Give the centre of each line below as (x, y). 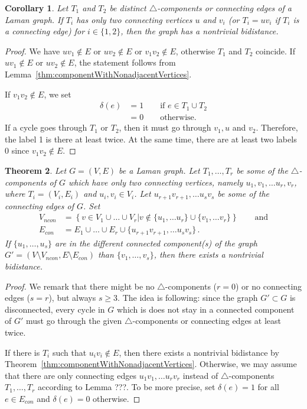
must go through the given (74, 321)
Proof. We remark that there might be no (80, 286)
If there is (22, 352)
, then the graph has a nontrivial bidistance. (200, 31)
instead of (200, 375)
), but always (72, 298)
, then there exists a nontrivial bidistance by (199, 352)
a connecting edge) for (45, 31)
